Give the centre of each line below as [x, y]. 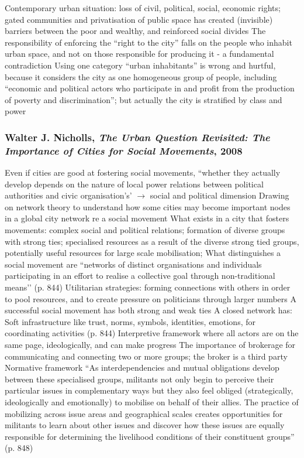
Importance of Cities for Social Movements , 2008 [124, 150]
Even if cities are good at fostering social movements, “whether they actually [143, 172]
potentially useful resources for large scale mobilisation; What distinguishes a [143, 253]
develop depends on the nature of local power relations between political [134, 184]
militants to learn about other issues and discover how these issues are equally [145, 425]
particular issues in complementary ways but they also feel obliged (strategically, [149, 390]
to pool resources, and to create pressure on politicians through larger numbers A [151, 298]
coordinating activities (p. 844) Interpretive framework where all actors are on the [152, 333]
